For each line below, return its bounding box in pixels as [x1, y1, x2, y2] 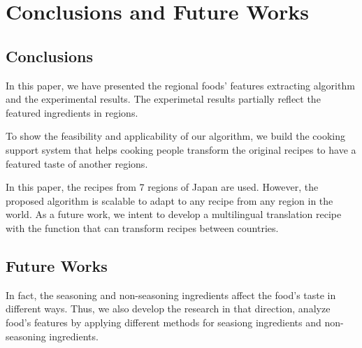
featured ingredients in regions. [6, 105, 138, 119]
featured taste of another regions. [6, 156, 148, 171]
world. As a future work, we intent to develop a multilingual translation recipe [6, 207, 342, 222]
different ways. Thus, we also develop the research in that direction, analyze [6, 301, 331, 316]
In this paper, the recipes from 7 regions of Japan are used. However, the [6, 180, 319, 194]
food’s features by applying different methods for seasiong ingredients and [6, 314, 321, 329]
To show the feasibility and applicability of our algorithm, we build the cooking [6, 129, 346, 143]
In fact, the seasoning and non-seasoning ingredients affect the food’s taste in [6, 287, 336, 302]
